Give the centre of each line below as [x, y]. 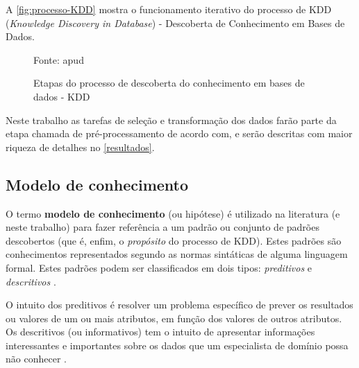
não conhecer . [36, 359]
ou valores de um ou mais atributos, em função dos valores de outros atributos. [174, 318]
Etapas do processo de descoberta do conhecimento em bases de [169, 83]
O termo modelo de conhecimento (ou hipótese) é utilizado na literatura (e [173, 213]
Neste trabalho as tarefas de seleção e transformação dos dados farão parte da [171, 120]
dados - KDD [62, 96]
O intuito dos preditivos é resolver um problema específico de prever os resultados [179, 305]
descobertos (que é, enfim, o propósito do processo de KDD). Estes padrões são [174, 240]
